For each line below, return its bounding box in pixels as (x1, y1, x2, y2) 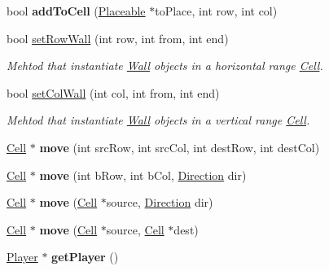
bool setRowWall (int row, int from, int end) (7, 29, 229, 46)
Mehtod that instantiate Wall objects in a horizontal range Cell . (7, 57, 323, 74)
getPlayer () (51, 248, 119, 265)
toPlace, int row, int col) (155, 2, 278, 19)
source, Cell (106, 221, 164, 238)
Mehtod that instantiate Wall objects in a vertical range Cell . (7, 111, 310, 129)
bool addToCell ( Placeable (7, 2, 146, 19)
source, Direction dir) (106, 194, 213, 211)
